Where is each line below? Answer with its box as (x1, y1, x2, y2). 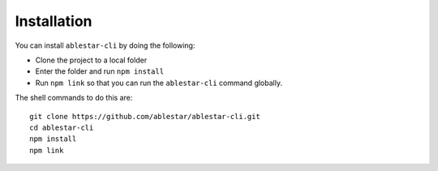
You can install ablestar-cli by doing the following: (15, 41, 195, 50)
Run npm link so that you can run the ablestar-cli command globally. (35, 78, 283, 88)
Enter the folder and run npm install (35, 66, 165, 76)
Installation (15, 12, 92, 30)
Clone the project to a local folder (35, 55, 148, 65)
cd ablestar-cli (29, 122, 94, 132)
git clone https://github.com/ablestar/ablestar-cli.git (29, 112, 261, 121)
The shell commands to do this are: (15, 93, 133, 103)
